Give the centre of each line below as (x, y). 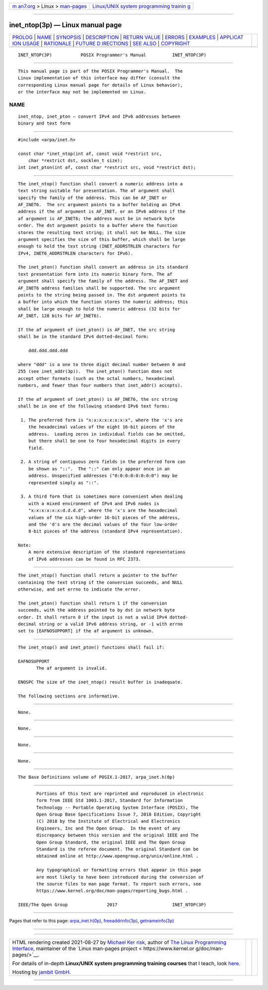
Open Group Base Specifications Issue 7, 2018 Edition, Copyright (119, 814)
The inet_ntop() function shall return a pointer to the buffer (98, 575)
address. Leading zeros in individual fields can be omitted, (107, 434)
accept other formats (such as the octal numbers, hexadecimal (97, 378)
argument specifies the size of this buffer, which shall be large (102, 239)
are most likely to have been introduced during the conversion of (120, 877)
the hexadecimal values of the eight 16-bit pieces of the (101, 427)
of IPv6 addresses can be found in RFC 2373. (85, 559)
